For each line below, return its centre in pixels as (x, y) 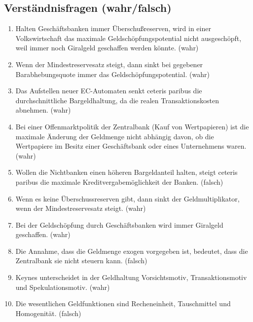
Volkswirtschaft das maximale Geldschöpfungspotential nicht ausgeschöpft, (128, 38)
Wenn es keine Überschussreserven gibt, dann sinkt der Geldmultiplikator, (127, 198)
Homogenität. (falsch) (48, 313)
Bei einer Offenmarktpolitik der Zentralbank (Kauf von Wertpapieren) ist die (132, 126)
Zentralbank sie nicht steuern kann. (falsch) (81, 261)
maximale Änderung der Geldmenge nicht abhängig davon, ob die (115, 136)
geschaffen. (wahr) (43, 234)
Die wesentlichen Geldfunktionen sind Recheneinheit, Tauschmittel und (123, 303)
